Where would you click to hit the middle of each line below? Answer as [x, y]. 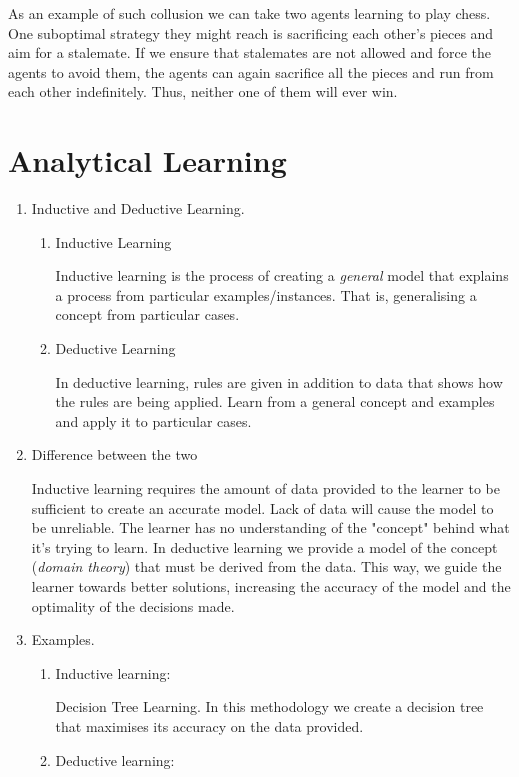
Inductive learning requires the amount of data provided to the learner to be [265, 488]
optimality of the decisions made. [133, 605]
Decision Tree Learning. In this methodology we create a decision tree [269, 706]
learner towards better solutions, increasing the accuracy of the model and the [271, 586]
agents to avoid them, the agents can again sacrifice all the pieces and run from [251, 71]
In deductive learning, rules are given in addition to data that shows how [279, 381]
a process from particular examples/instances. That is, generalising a [266, 294]
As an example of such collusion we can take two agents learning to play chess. [249, 13]
